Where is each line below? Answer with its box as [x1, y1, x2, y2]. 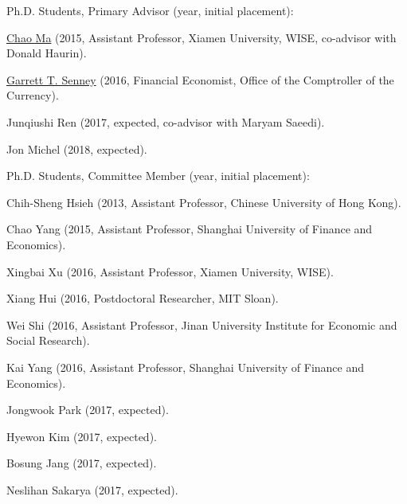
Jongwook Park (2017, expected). [6, 401, 169, 418]
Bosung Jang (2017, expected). [6, 455, 157, 471]
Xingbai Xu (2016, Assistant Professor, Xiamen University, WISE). [6, 263, 334, 279]
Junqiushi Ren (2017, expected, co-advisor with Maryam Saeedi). [6, 113, 325, 130]
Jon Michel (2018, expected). [6, 140, 147, 157]
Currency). [6, 87, 59, 104]
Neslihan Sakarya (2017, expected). [6, 481, 178, 498]
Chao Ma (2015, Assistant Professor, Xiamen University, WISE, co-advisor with [6, 29, 397, 45]
